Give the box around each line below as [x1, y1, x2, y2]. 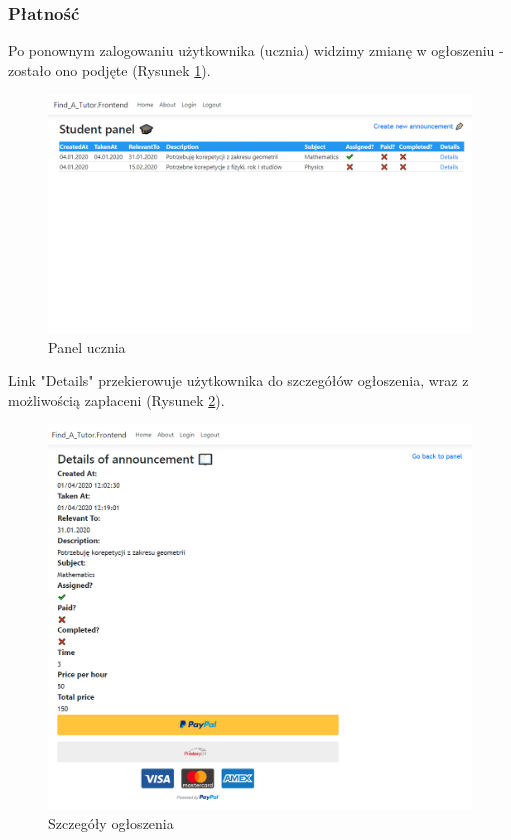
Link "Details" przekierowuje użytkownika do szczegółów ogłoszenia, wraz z [8, 370, 469, 391]
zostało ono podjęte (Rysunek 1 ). [8, 59, 211, 80]
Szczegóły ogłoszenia [48, 812, 174, 833]
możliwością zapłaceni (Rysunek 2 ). [8, 389, 225, 410]
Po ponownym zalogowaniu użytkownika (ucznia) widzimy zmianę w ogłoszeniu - [8, 40, 504, 61]
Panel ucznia [48, 336, 126, 357]
